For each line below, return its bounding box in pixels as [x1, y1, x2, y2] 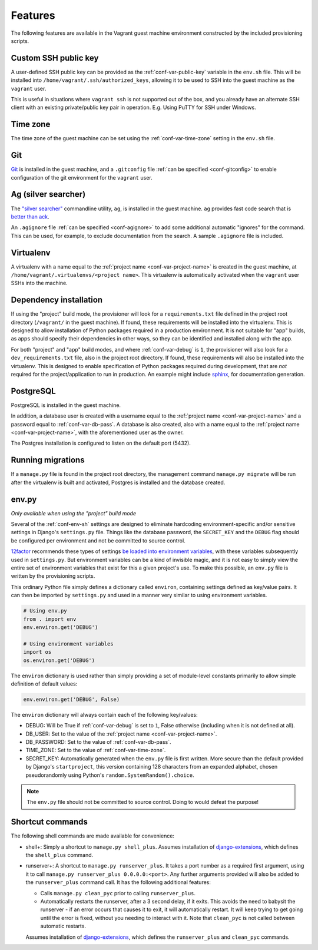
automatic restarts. [40, 922, 87, 930]
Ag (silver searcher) [11, 189, 86, 200]
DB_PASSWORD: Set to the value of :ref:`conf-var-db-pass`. [25, 739, 171, 746]
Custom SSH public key [11, 53, 99, 63]
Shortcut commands [11, 817, 88, 827]
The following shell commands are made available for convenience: [11, 832, 175, 839]
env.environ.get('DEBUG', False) [23, 696, 120, 703]
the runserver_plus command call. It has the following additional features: [25, 879, 211, 886]
